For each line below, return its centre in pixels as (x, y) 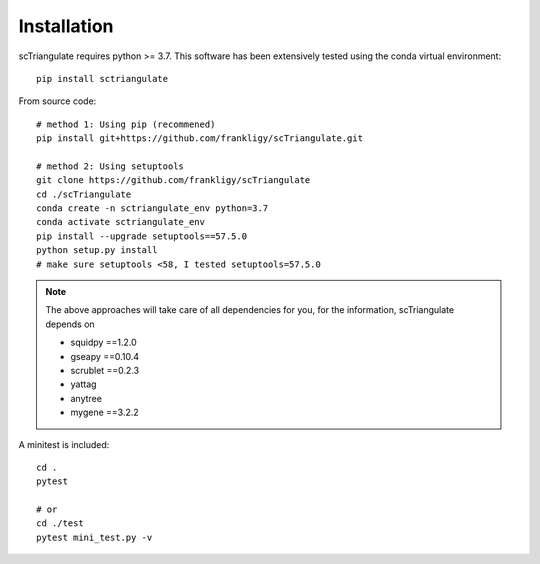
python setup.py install (97, 250)
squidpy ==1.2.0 (103, 342)
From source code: (57, 101)
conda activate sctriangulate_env (120, 222)
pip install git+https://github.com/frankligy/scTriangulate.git (200, 138)
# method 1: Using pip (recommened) (126, 124)
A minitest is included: (64, 444)
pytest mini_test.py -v (94, 537)
